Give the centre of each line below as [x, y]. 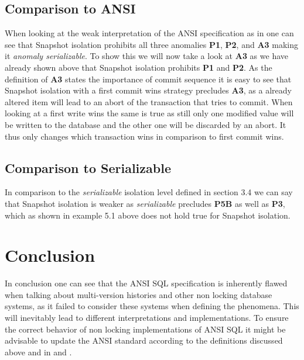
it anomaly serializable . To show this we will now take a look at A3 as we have [146, 56]
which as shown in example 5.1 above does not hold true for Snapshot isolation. [148, 215]
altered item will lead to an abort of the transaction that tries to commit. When [149, 101]
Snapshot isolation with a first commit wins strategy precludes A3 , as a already [148, 90]
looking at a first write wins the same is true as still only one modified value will [149, 113]
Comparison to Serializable [88, 167]
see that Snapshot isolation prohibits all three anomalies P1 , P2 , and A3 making [152, 44]
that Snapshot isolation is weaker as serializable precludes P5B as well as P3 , [145, 203]
